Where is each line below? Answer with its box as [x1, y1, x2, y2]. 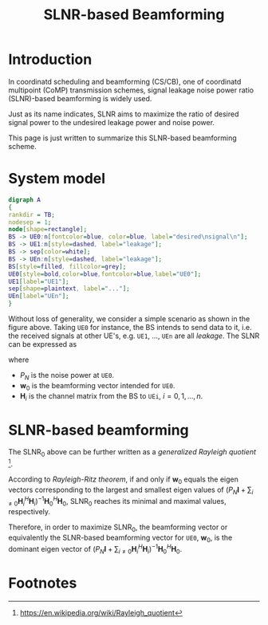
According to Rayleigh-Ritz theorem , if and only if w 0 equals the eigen [8, 474, 239, 485]
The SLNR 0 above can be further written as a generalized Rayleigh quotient [8, 447, 257, 459]
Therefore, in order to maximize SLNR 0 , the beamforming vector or [8, 522, 228, 533]
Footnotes [8, 574, 77, 592]
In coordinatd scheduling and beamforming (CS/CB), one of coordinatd [8, 77, 242, 86]
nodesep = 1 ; [8, 218, 52, 226]
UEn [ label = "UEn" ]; [8, 293, 69, 301]
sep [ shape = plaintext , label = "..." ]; [8, 285, 130, 293]
